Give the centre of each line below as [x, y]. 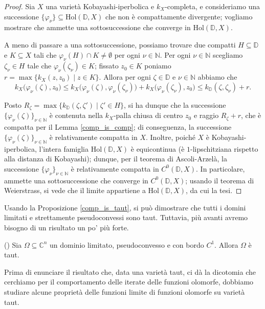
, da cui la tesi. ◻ [214, 190]
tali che [45, 54]
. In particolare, [220, 168]
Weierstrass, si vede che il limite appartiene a [75, 190]
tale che [39, 66]
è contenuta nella [76, 115]
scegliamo [228, 54]
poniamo [158, 66]
